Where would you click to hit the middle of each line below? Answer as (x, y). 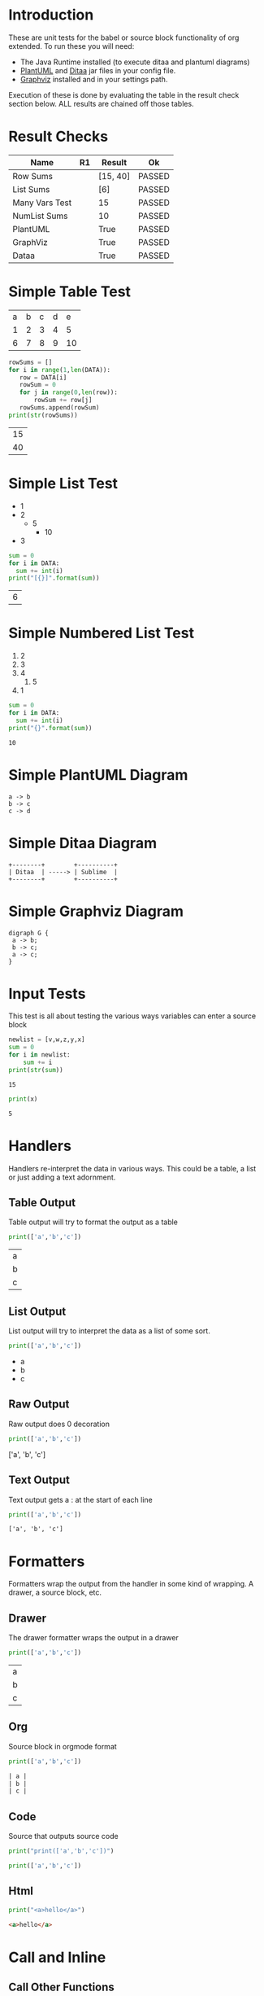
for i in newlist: (39, 1055)
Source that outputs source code (64, 1836)
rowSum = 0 (38, 385)
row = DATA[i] (43, 377)
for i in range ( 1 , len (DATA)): (60, 370)
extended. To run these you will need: (71, 46)
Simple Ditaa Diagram (82, 843)
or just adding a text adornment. (62, 1177)
